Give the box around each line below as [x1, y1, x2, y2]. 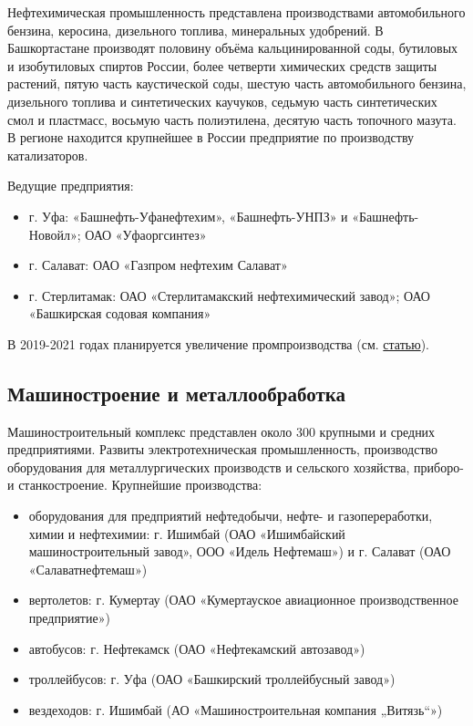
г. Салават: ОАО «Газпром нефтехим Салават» [28, 255, 288, 275]
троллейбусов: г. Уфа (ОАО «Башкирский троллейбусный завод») [28, 669, 396, 689]
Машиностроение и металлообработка [7, 379, 346, 407]
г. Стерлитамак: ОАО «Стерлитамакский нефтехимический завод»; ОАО [28, 285, 430, 305]
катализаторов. [7, 145, 88, 164]
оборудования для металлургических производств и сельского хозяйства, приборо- [7, 457, 464, 476]
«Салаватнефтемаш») [28, 559, 148, 578]
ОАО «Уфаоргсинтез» [85, 224, 207, 244]
